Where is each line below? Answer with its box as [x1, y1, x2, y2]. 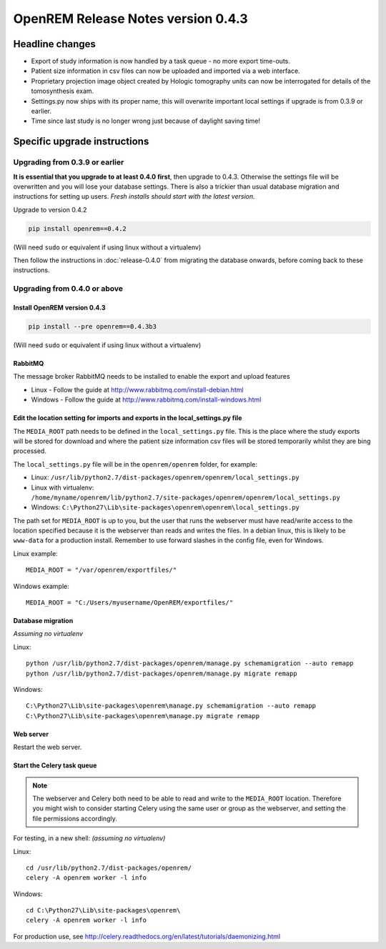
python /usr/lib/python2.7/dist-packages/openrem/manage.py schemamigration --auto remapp [26, 660, 354, 667]
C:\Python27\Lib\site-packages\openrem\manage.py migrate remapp [26, 712, 260, 720]
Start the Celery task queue [13, 761, 97, 770]
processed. [13, 447, 46, 455]
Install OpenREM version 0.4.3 [13, 304, 106, 312]
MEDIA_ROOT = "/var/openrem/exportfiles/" [26, 566, 177, 575]
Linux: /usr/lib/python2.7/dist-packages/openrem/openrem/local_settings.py [31, 473, 300, 482]
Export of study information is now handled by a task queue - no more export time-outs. [31, 57, 291, 66]
